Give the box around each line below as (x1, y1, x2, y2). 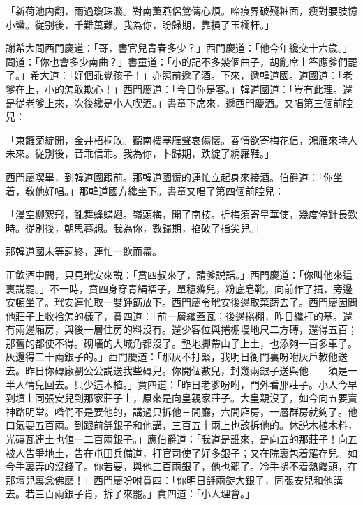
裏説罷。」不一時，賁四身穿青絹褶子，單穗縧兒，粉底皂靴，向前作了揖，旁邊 (6, 281, 353, 295)
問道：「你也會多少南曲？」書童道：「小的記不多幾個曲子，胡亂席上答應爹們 (6, 54, 348, 68)
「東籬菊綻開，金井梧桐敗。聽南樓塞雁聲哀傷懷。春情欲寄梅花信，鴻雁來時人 (6, 132, 357, 147)
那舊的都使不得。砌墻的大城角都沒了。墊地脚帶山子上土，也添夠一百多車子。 (6, 335, 357, 350)
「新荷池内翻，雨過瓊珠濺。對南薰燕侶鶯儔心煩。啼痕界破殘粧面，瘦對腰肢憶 (6, 3, 357, 17)
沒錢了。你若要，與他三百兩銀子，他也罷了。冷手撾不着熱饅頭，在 (54, 459, 357, 474)
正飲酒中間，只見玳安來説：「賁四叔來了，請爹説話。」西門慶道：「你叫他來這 (6, 267, 353, 281)
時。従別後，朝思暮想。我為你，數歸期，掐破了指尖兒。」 (6, 220, 265, 235)
